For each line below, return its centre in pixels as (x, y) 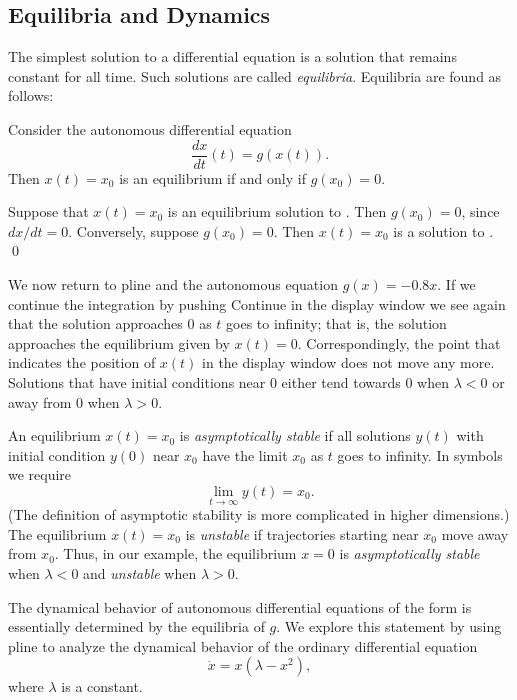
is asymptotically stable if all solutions (295, 435)
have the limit (245, 454)
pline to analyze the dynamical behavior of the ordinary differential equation (243, 645)
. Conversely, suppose (133, 230)
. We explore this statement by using (389, 626)
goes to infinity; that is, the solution (336, 323)
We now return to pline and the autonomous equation (173, 284)
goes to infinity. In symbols (420, 454)
